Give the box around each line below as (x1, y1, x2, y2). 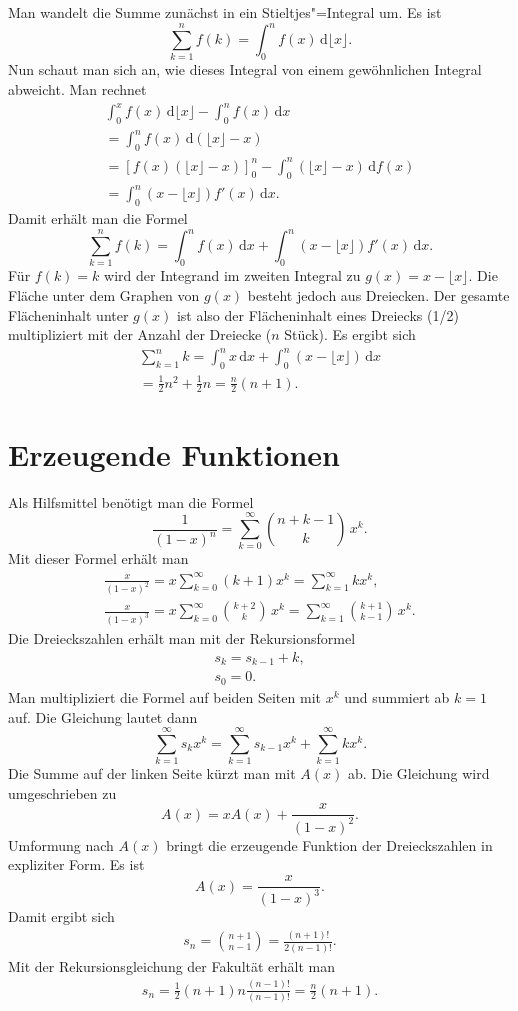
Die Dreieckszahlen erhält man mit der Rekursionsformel (8, 628, 356, 649)
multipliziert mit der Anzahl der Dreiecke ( (8, 324, 272, 345)
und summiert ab (344, 686, 450, 707)
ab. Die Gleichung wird (347, 763, 490, 784)
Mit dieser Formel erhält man (8, 548, 189, 569)
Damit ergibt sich (8, 906, 115, 927)
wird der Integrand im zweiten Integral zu (104, 265, 361, 286)
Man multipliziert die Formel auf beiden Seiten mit (8, 686, 321, 707)
